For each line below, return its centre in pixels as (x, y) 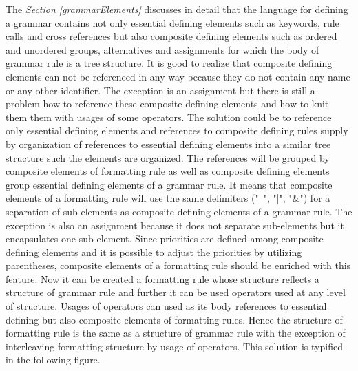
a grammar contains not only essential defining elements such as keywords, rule (172, 22)
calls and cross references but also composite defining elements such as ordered (171, 36)
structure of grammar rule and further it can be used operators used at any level (176, 292)
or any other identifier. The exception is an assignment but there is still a (160, 90)
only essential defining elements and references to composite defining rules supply (177, 130)
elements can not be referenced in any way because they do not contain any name (178, 76)
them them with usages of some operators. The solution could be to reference (169, 117)
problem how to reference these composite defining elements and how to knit (167, 104)
